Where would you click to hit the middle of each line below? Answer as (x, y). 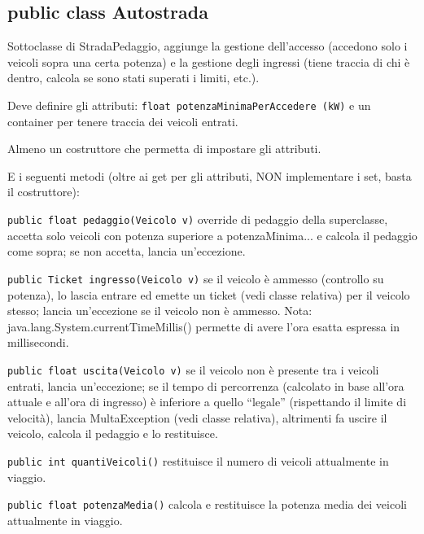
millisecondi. (38, 342)
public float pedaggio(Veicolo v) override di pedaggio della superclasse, (198, 219)
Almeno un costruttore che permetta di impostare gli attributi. (164, 149)
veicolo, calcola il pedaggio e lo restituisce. (113, 433)
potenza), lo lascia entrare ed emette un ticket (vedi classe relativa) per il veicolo (209, 294)
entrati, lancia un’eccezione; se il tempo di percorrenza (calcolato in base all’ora (206, 385)
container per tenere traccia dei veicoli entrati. (123, 121)
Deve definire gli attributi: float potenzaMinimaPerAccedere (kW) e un (189, 105)
